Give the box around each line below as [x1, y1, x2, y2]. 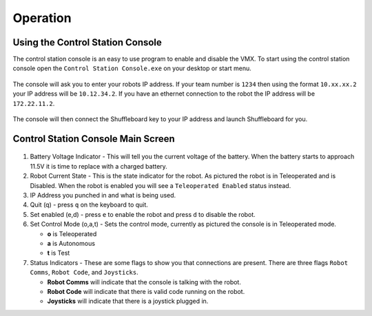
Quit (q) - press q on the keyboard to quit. [30, 200, 148, 209]
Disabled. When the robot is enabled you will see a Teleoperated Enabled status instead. [30, 181, 291, 189]
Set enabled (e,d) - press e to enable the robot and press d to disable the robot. [30, 210, 256, 218]
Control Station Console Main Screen [12, 133, 175, 145]
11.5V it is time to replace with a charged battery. [30, 162, 168, 170]
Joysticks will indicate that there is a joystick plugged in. [47, 297, 209, 306]
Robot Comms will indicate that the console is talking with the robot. [47, 277, 241, 286]
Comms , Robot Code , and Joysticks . [30, 268, 138, 277]
